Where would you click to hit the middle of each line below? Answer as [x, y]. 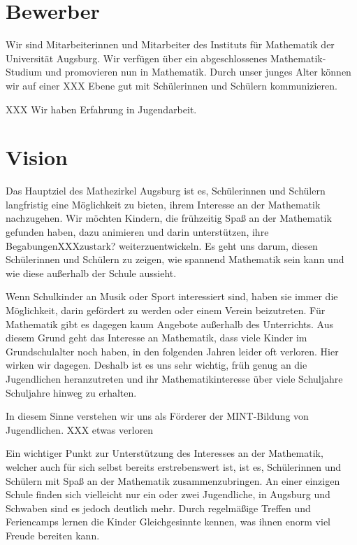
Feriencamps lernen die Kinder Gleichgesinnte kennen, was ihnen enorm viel [168, 522]
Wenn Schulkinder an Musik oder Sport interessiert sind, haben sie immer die [172, 296]
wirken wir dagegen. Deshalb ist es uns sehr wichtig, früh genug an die [156, 365]
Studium [24, 72]
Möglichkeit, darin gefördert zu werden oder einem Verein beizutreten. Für [166, 310]
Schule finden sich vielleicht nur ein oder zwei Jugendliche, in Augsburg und [168, 494]
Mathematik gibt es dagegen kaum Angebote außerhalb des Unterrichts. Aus [170, 324]
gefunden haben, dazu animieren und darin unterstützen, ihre [137, 232]
